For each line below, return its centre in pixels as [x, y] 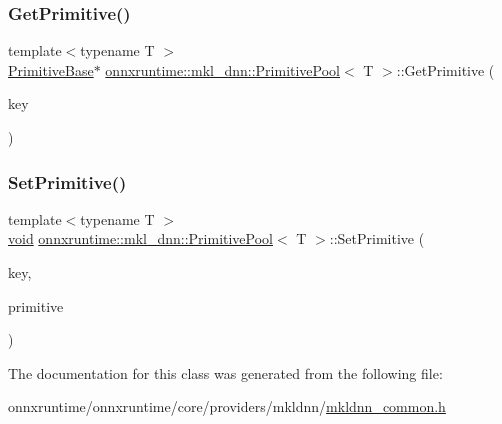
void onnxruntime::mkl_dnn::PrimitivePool [141, 238]
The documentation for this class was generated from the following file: [225, 372]
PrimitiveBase [51, 69]
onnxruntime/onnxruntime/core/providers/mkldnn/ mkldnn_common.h [227, 406]
